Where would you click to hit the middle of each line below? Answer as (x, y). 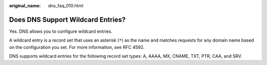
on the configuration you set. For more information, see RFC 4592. (77, 47)
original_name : (25, 6)
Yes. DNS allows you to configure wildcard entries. (61, 31)
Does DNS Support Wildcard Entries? (67, 20)
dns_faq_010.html (66, 6)
